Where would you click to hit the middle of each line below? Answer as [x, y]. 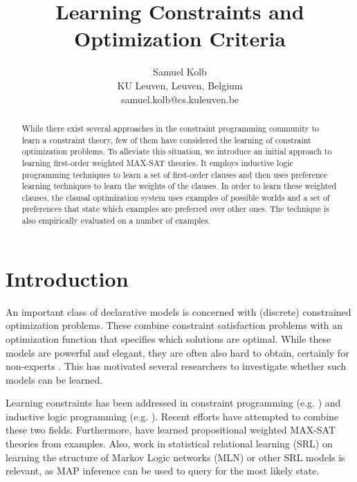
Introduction [67, 278]
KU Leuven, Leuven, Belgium [180, 85]
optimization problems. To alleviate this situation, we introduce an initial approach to [177, 151]
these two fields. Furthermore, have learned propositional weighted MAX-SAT [171, 430]
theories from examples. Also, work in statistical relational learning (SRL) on [169, 444]
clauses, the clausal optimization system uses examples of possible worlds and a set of [176, 197]
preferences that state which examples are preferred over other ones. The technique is [175, 209]
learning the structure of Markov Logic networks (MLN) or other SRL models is [175, 457]
